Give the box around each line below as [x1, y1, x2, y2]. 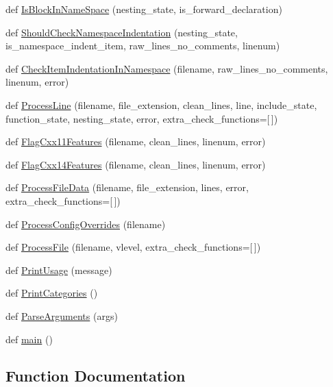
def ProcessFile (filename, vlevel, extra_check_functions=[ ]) [5, 240, 261, 254]
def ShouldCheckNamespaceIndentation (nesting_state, [5, 25, 238, 39]
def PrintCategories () [5, 286, 98, 300]
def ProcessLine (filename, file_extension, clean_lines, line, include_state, [5, 97, 317, 112]
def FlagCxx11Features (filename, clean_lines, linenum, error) [5, 134, 266, 149]
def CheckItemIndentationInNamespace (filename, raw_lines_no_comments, [5, 61, 328, 75]
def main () [5, 332, 53, 346]
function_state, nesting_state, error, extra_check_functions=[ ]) [5, 111, 278, 125]
